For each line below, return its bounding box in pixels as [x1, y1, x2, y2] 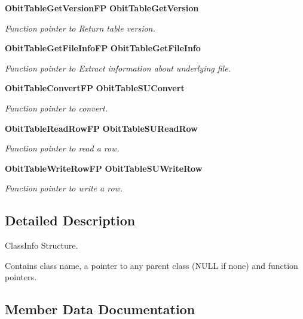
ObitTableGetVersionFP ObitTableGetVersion [5, 2, 199, 14]
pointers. [5, 271, 37, 283]
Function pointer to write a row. [5, 182, 123, 194]
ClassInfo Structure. [5, 239, 78, 252]
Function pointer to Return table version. [5, 21, 155, 34]
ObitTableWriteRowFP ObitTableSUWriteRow [5, 162, 203, 174]
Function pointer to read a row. [5, 142, 120, 154]
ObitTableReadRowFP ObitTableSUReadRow [5, 122, 198, 134]
